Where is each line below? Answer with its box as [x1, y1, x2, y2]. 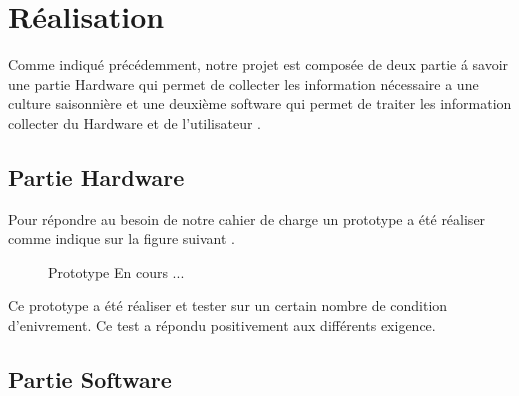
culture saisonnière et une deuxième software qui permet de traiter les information [8, 93, 512, 114]
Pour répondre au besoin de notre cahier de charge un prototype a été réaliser [8, 208, 486, 229]
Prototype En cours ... [48, 261, 185, 282]
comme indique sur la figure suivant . [8, 228, 235, 249]
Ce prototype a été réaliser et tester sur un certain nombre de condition [8, 295, 448, 316]
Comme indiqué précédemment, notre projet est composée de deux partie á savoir [8, 54, 509, 75]
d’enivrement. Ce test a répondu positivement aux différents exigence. [8, 315, 436, 336]
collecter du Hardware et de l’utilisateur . [8, 112, 262, 133]
